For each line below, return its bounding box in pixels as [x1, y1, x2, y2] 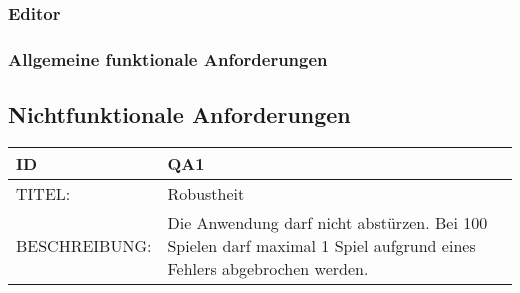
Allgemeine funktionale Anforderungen [8, 46, 328, 71]
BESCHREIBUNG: [16, 233, 152, 257]
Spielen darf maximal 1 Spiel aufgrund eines [167, 233, 476, 257]
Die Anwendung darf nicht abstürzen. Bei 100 [167, 210, 488, 234]
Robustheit [167, 181, 245, 205]
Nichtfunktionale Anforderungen [8, 99, 351, 130]
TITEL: [16, 181, 71, 205]
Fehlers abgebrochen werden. [167, 256, 369, 280]
